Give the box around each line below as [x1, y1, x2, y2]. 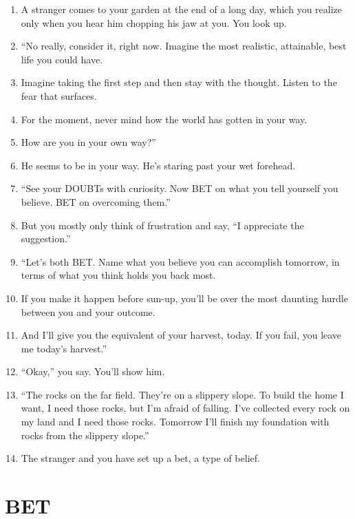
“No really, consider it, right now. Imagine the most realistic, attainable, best [21, 39, 347, 53]
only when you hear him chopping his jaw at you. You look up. [21, 15, 287, 30]
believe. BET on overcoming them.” [21, 194, 171, 209]
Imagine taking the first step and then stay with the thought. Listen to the [21, 75, 337, 89]
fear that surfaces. [21, 88, 97, 103]
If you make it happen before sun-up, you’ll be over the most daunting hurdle [21, 290, 348, 305]
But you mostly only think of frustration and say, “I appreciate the [21, 218, 304, 232]
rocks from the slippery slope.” [21, 427, 149, 442]
